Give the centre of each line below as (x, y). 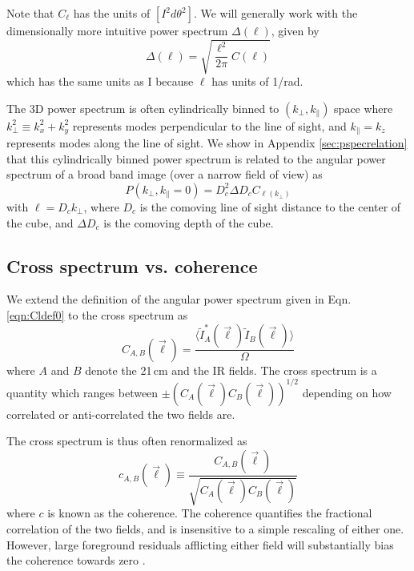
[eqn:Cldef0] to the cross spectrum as (97, 314)
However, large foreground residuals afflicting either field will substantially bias (200, 544)
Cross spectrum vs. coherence (132, 265)
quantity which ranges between (82, 392)
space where (364, 108)
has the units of (112, 13)
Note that (30, 13)
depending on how (347, 392)
